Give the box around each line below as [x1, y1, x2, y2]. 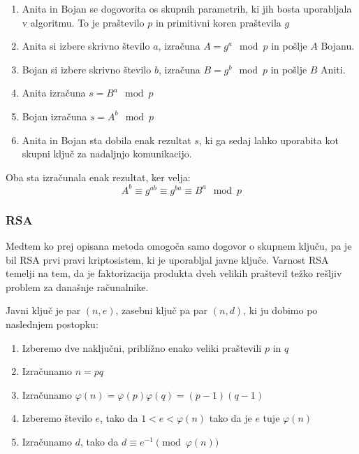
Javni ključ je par [6, 303, 81, 318]
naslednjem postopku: [6, 317, 98, 332]
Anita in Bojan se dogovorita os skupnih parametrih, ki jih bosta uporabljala [22, 1, 352, 15]
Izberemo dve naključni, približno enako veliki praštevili [22, 340, 262, 355]
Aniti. [321, 62, 346, 76]
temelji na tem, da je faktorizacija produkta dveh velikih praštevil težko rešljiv [6, 266, 342, 281]
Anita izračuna [22, 85, 86, 100]
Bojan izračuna [22, 108, 87, 123]
